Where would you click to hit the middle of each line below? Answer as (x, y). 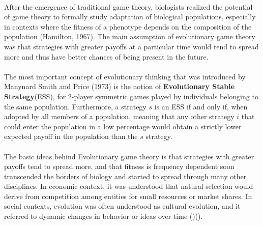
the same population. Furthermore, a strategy (75, 106)
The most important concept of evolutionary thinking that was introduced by (125, 76)
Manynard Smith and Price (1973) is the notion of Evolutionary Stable (120, 86)
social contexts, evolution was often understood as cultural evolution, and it (122, 206)
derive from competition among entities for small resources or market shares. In (128, 196)
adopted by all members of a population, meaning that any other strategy (119, 116)
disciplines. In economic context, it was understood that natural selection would (129, 186)
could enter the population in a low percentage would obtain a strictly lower (123, 126)
